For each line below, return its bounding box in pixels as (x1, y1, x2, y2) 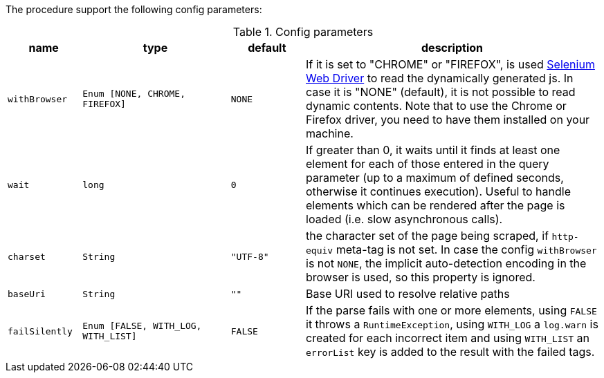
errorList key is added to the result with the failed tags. (306, 345, 595, 359)
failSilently (8, 325, 73, 337)
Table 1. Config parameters (232, 25, 374, 39)
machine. (306, 126, 354, 140)
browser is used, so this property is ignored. (306, 270, 536, 284)
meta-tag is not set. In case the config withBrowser (336, 243, 597, 256)
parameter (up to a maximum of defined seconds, (306, 171, 564, 185)
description (421, 41, 483, 55)
